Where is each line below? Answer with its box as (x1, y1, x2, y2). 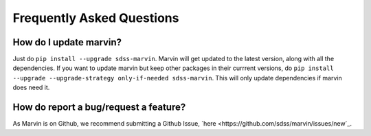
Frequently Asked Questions (12, 10, 179, 25)
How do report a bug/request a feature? (12, 102, 186, 113)
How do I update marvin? (12, 36, 122, 48)
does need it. (12, 83, 50, 92)
